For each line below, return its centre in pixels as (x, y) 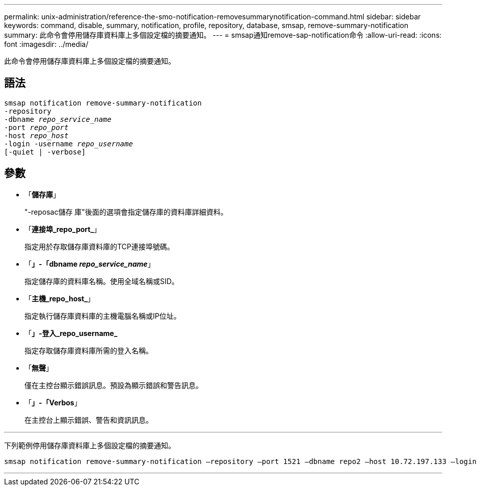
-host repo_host (36, 135)
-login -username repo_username (69, 144)
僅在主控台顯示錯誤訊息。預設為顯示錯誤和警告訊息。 (114, 385)
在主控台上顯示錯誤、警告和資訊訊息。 (89, 420)
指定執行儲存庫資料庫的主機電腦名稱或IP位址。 (103, 316)
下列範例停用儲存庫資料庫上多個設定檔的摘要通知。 (90, 445)
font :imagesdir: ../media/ (46, 44)
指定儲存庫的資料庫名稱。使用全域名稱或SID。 (102, 281)
